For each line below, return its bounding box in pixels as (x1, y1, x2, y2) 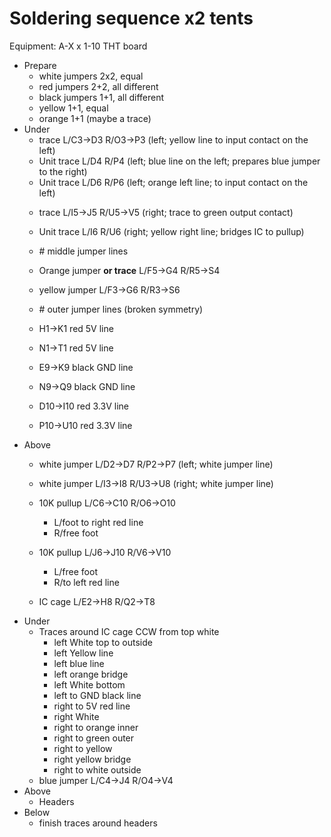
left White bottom (53, 678, 126, 691)
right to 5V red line (53, 700, 131, 712)
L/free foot (53, 565, 98, 577)
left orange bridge (53, 668, 129, 680)
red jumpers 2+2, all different (38, 80, 159, 92)
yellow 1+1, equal (38, 102, 109, 114)
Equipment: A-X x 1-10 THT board (9, 40, 148, 52)
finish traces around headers (38, 817, 158, 829)
